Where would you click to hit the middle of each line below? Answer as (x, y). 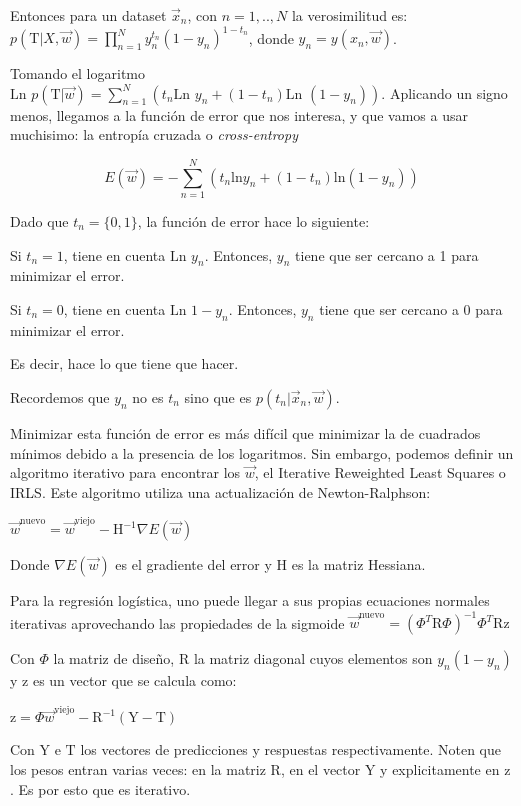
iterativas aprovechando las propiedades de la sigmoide (177, 622)
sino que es (218, 396)
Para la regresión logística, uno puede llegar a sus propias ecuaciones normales (250, 600)
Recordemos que (60, 396)
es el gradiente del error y (193, 564)
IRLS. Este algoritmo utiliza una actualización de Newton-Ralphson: (220, 491)
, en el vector (320, 769)
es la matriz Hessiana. (358, 564)
